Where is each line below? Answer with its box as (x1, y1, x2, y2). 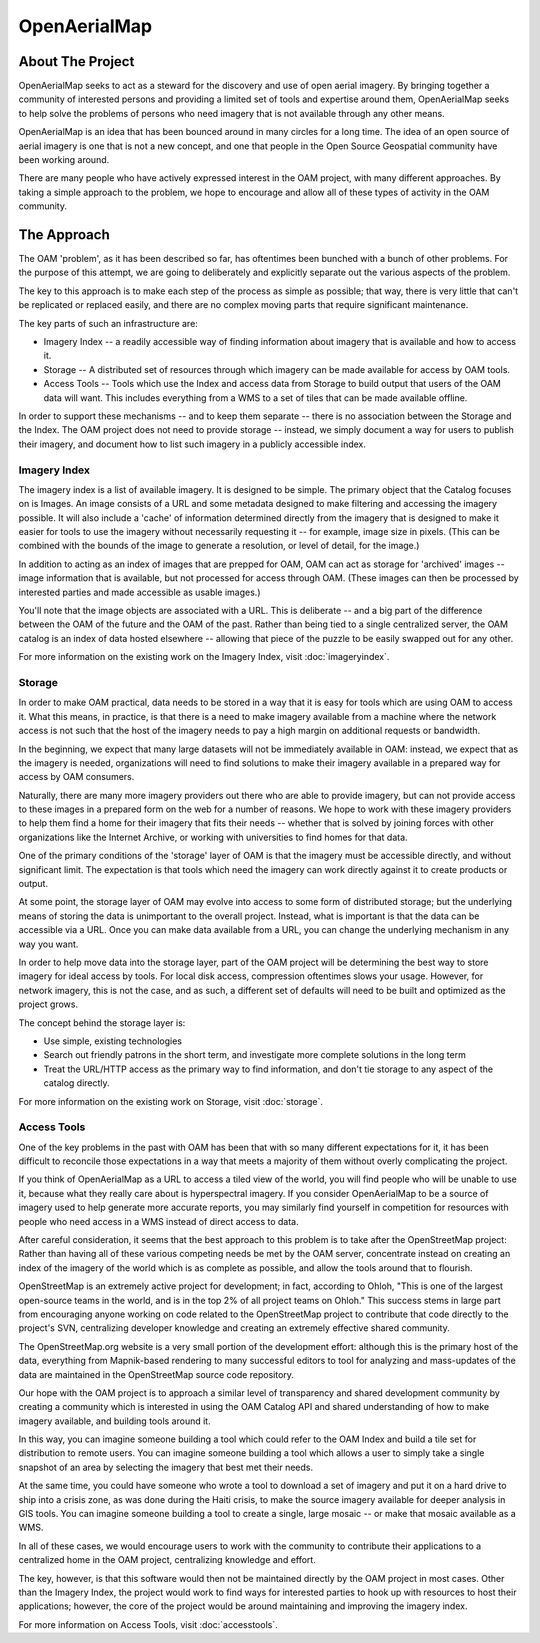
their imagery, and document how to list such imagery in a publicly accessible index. (18, 438, 367, 450)
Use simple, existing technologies (43, 1035, 182, 1047)
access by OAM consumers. (18, 771, 135, 783)
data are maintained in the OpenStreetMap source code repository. (18, 1368, 295, 1380)
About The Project (18, 53, 135, 70)
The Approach (18, 226, 110, 243)
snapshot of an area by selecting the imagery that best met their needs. (18, 1461, 314, 1473)
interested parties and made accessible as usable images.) (18, 586, 261, 598)
